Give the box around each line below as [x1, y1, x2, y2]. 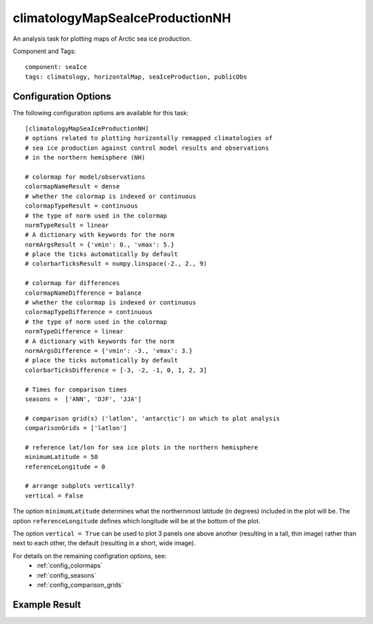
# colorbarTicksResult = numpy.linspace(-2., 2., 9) [25, 260, 207, 268]
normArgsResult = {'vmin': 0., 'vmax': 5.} [25, 240, 175, 248]
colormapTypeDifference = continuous [25, 308, 153, 316]
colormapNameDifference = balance [25, 289, 142, 297]
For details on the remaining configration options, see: [12, 552, 167, 560]
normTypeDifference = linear [25, 328, 124, 335]
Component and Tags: [12, 47, 76, 55]
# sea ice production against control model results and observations [25, 144, 269, 152]
